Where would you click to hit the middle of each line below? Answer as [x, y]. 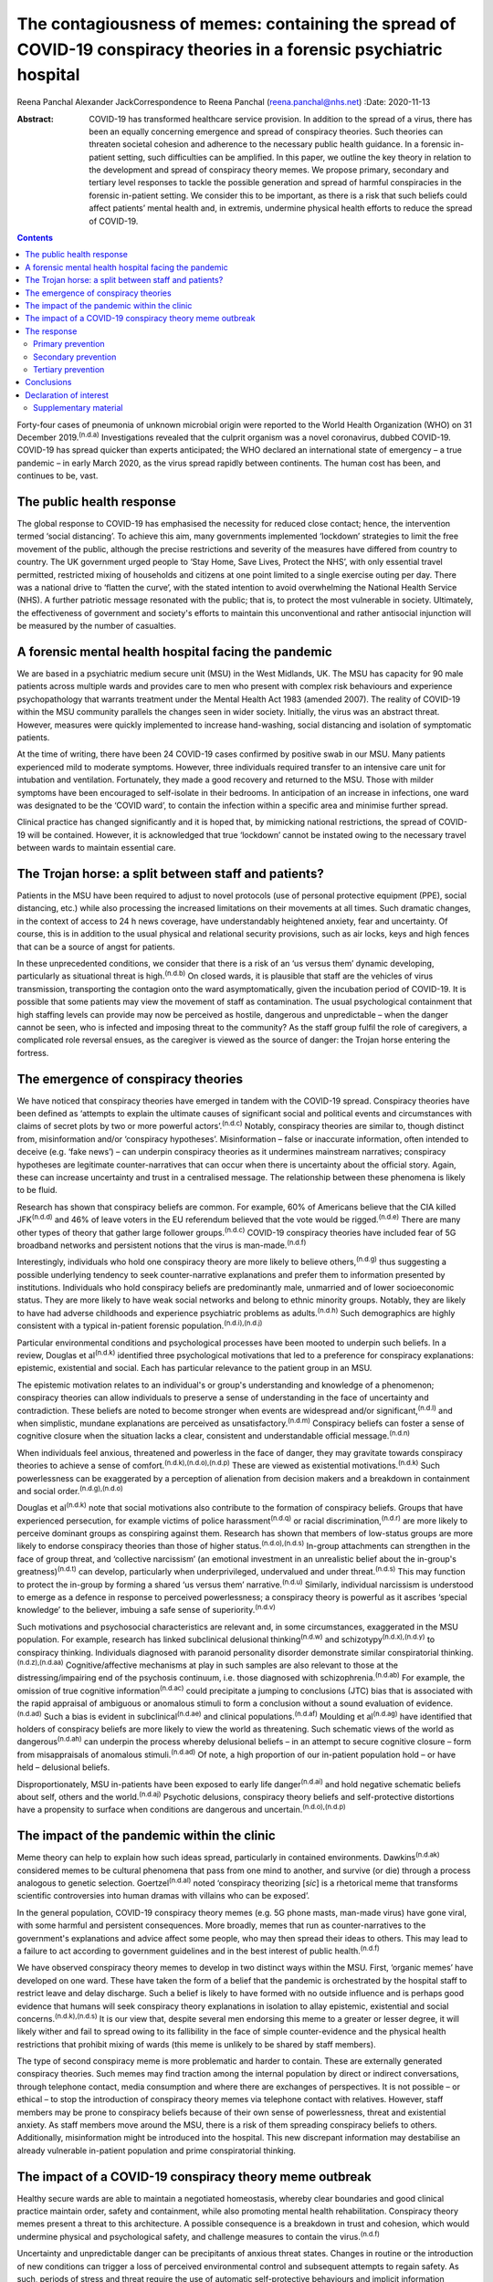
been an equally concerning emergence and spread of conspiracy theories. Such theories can [266, 131]
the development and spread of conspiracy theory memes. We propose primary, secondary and [269, 170]
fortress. [33, 1052]
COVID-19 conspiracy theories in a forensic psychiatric [230, 49]
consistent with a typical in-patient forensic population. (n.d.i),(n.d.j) [140, 1325]
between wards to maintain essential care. [96, 848]
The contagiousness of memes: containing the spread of [236, 24]
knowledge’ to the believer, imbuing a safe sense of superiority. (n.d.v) [146, 1609]
